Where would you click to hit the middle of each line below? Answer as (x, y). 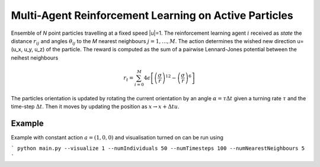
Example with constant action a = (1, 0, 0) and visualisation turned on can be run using (117, 137)
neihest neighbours (35, 58)
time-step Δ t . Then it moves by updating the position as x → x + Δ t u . (95, 107)
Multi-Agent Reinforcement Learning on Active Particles (152, 15)
